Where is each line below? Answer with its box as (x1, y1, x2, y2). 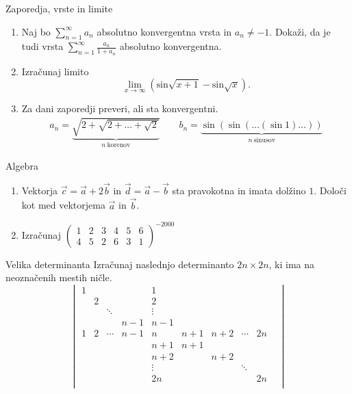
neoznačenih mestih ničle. (5, 270, 112, 285)
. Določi (314, 183, 347, 197)
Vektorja (21, 183, 58, 197)
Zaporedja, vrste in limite (5, 1, 113, 15)
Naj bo (21, 24, 51, 38)
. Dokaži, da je (269, 24, 331, 38)
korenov (107, 142, 131, 149)
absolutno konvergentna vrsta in (97, 24, 232, 38)
